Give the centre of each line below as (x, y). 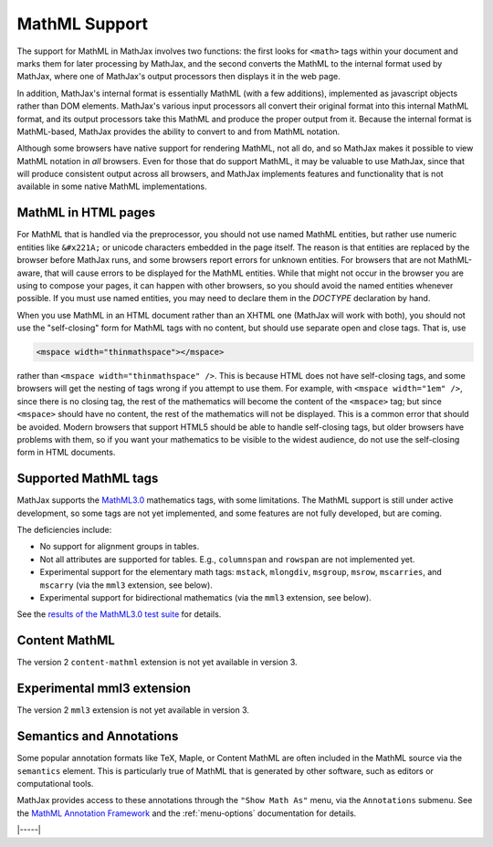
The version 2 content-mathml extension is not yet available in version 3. (157, 663)
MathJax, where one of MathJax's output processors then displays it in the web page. (179, 77)
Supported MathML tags (88, 479)
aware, (30, 273)
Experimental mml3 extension (104, 689)
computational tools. (55, 783)
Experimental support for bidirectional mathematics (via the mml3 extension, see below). (205, 598)
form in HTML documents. (66, 453)
